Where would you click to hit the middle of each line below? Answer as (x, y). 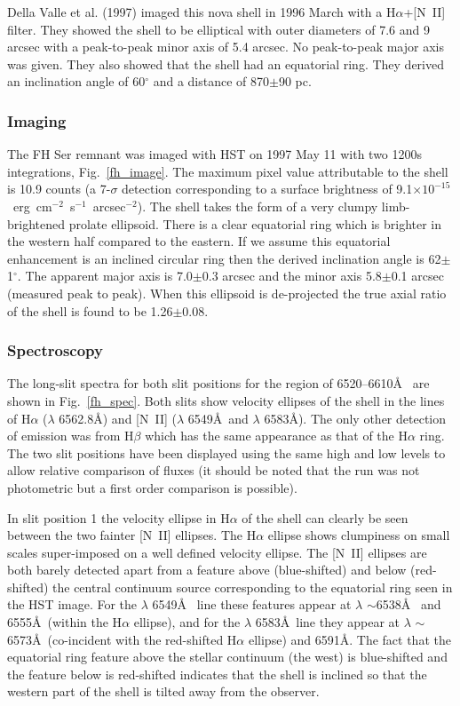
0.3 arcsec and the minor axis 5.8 (292, 276)
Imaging (37, 120)
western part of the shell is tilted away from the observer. (163, 691)
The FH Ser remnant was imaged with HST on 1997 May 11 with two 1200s (215, 154)
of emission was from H (71, 436)
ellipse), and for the (187, 622)
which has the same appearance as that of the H (276, 436)
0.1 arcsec (417, 276)
